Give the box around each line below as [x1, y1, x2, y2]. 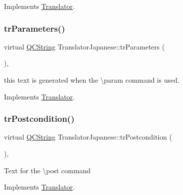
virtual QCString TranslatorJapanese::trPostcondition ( [4, 132, 172, 142]
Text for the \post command [4, 165, 91, 175]
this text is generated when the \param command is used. [4, 75, 180, 85]
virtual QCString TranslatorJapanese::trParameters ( [4, 41, 165, 51]
